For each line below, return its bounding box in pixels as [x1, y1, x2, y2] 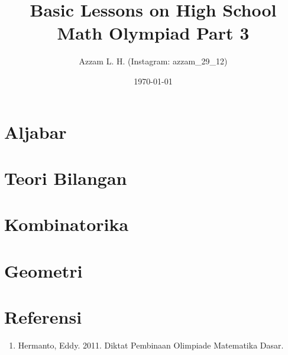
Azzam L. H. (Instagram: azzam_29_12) [79, 55, 228, 67]
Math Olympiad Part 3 [57, 21, 250, 45]
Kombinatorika [4, 212, 129, 236]
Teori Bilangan [4, 165, 127, 190]
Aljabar [4, 119, 67, 144]
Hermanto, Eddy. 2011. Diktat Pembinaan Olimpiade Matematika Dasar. [18, 338, 284, 351]
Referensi [4, 305, 82, 328]
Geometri [4, 258, 83, 282]
